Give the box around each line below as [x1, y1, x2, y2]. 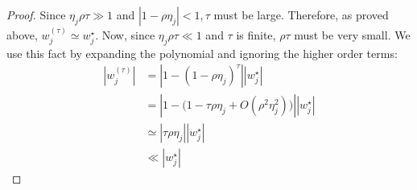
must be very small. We [294, 26, 411, 43]
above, [6, 26, 38, 43]
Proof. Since [6, 6, 66, 23]
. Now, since [95, 26, 155, 43]
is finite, [236, 26, 276, 43]
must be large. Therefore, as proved [213, 6, 389, 23]
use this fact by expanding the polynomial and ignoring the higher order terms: [6, 44, 398, 61]
